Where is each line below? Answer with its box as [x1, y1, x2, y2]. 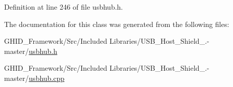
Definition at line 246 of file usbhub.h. [4, 2, 123, 12]
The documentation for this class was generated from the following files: [4, 18, 229, 29]
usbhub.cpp [29, 72, 65, 83]
